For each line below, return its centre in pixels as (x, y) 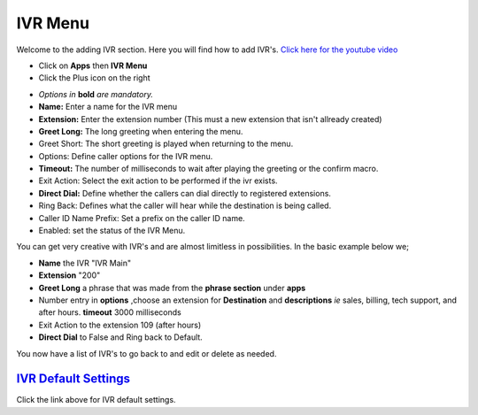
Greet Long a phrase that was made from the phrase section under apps (172, 288)
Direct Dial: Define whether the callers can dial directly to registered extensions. (185, 193)
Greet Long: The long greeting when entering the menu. (141, 131)
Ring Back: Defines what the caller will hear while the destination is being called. (185, 206)
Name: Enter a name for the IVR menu (108, 107)
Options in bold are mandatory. (96, 94)
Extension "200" (69, 275)
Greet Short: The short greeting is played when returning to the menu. (166, 144)
